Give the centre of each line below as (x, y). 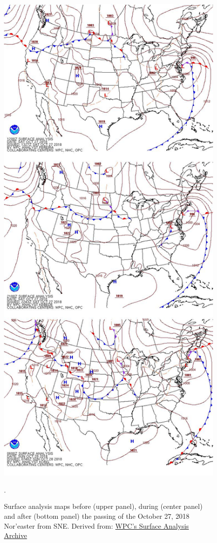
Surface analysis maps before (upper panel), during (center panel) (103, 506)
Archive (16, 535)
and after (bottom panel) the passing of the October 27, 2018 (97, 516)
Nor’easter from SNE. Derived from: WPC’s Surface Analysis (96, 525)
